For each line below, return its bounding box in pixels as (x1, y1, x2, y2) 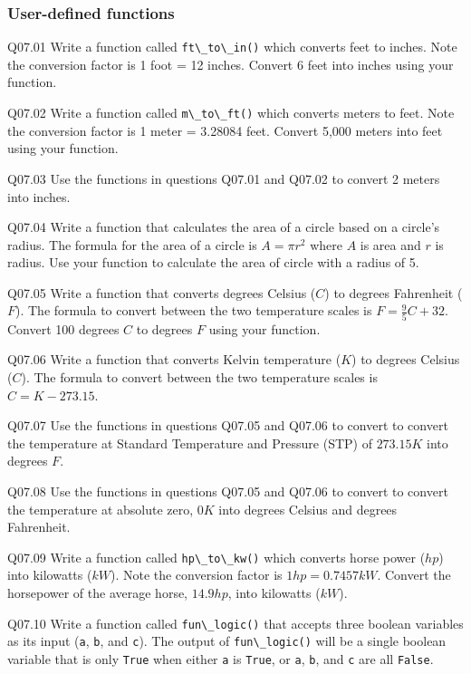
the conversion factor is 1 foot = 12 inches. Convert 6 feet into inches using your (7, 54, 454, 73)
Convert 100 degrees (7, 319, 120, 338)
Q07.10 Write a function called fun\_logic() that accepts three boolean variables (7, 613, 464, 632)
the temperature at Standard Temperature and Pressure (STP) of (7, 433, 372, 452)
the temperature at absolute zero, (7, 499, 194, 518)
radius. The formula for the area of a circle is (7, 235, 257, 254)
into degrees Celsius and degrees (218, 499, 398, 518)
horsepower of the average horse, (7, 583, 188, 602)
